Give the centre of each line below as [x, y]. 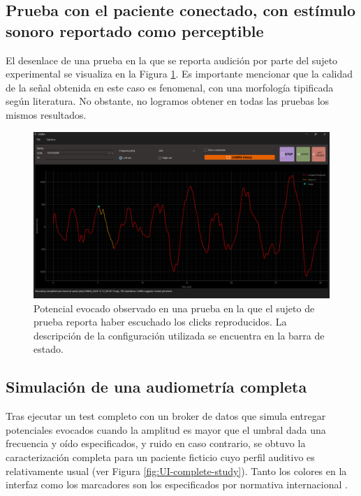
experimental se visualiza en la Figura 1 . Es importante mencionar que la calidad [179, 74]
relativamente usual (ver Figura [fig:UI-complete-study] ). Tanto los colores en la [176, 471]
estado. [49, 349]
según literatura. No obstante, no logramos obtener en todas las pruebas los [168, 101]
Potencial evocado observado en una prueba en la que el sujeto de [174, 308]
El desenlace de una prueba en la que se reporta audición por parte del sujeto [172, 60]
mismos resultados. [46, 114]
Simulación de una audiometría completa [156, 387]
